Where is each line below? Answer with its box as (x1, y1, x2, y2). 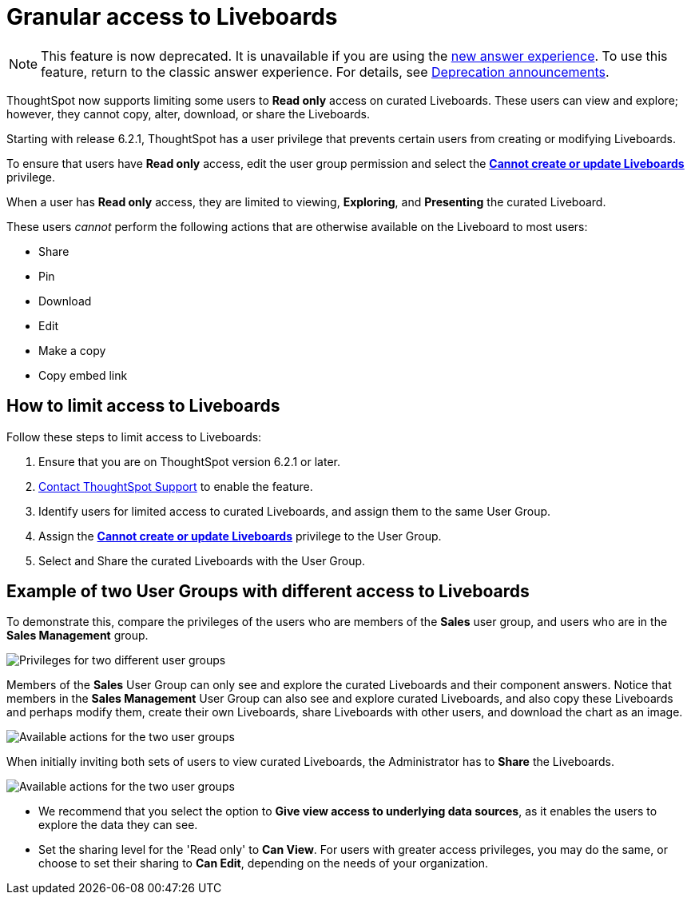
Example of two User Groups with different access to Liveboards (6, 581, 530, 602)
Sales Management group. (6, 628, 149, 643)
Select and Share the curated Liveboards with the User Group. (38, 553, 366, 568)
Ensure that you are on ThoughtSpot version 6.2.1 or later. (38, 454, 340, 468)
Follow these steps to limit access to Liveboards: (6, 429, 262, 444)
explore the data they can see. (38, 818, 198, 832)
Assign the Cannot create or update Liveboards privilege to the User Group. (38, 528, 442, 543)
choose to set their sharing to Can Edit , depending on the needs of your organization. (38, 856, 489, 871)
